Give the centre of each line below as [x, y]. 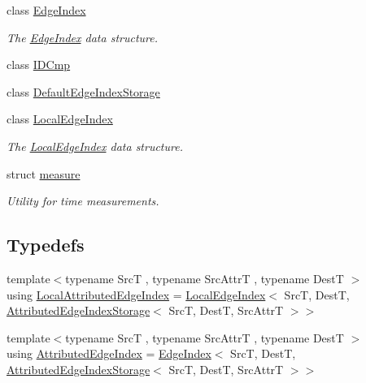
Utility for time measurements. [83, 201]
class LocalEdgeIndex [60, 119]
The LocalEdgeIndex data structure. [95, 146]
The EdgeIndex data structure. [83, 37]
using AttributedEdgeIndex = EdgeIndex [109, 353]
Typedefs [46, 245]
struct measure [44, 173]
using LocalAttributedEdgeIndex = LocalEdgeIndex [136, 294]
